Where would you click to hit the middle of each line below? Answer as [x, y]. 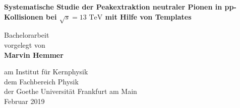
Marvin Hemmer [34, 55]
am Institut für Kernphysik [46, 72]
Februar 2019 [24, 101]
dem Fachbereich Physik [41, 81]
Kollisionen [24, 16]
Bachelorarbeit [27, 35]
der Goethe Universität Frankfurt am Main [71, 91]
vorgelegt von [25, 44]
